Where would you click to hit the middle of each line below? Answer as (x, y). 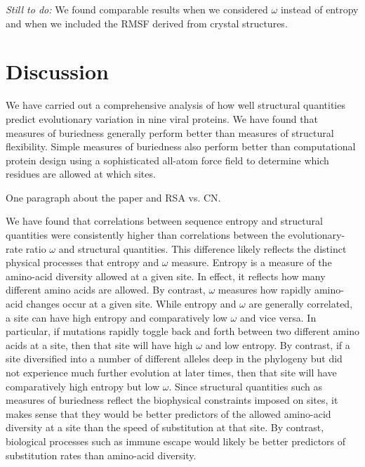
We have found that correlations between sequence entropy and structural (164, 221)
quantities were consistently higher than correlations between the (145, 235)
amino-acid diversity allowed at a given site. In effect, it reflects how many (166, 276)
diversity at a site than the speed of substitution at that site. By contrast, (165, 427)
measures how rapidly (265, 290)
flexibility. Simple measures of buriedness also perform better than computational (181, 146)
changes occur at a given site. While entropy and (131, 304)
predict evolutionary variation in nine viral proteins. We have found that (162, 118)
